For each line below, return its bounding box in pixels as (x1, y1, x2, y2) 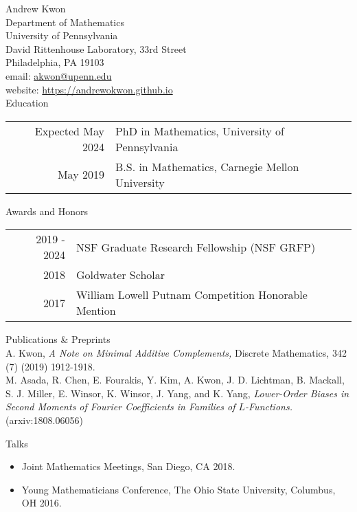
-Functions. (245, 399, 292, 414)
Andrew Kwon (5, 1, 66, 15)
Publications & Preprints (5, 332, 111, 346)
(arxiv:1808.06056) (5, 412, 83, 427)
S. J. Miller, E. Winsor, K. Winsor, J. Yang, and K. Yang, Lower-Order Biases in (5, 386, 349, 400)
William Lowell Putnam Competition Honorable (76, 287, 308, 303)
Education (5, 96, 49, 110)
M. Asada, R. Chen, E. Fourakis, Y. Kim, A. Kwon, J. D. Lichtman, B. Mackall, (5, 372, 345, 387)
